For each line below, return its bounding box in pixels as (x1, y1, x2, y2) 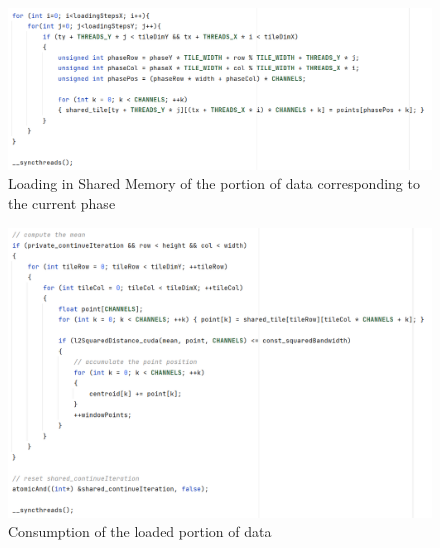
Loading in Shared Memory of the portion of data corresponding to (8, 173, 420, 194)
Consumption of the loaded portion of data (8, 521, 272, 542)
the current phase (8, 193, 116, 214)
